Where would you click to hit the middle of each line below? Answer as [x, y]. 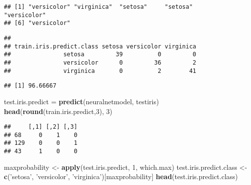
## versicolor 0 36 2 [100, 62]
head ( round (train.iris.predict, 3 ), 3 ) [58, 111]
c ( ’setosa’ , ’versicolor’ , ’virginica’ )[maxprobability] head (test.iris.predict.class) [121, 176]
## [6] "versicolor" [37, 23]
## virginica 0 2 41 [100, 71]
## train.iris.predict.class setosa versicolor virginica [100, 46]
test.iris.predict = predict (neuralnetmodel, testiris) [82, 101]
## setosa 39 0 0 [100, 55]
